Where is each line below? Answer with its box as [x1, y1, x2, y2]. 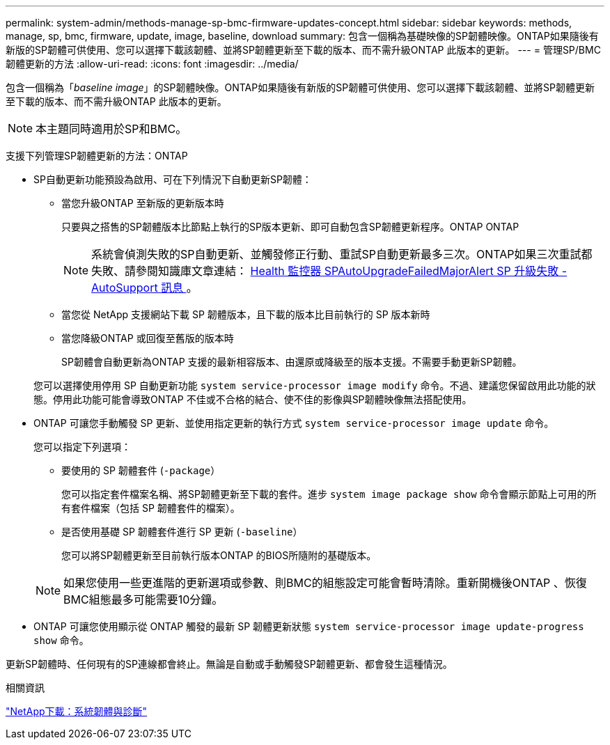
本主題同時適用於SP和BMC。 [36, 122, 187, 136]
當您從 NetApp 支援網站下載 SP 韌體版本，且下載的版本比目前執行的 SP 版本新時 [61, 308, 430, 320]
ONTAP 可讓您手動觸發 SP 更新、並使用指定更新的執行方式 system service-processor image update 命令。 [33, 417, 554, 429]
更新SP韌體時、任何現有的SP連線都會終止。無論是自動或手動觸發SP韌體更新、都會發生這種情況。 [6, 658, 453, 670]
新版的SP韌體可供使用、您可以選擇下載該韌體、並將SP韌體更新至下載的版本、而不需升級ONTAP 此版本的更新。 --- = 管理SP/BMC [6, 44, 601, 56]
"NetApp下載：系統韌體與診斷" [6, 705, 148, 717]
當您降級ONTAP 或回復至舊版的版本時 [61, 332, 234, 344]
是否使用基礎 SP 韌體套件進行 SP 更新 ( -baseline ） [61, 526, 303, 538]
